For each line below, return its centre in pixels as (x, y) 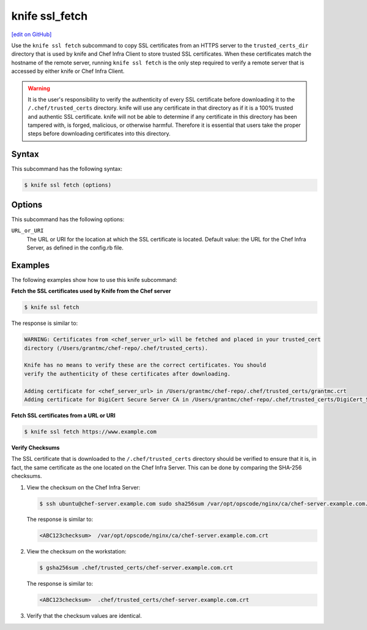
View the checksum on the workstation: (76, 552)
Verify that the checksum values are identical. (84, 616)
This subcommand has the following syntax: (67, 169)
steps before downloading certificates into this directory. (99, 134)
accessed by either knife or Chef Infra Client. (68, 71)
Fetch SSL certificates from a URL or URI (63, 415)
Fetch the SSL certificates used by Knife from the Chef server (91, 291)
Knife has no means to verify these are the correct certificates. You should (145, 365)
